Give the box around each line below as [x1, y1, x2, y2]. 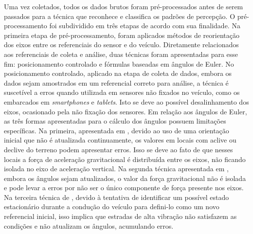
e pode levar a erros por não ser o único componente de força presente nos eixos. [4, 182, 244, 193]
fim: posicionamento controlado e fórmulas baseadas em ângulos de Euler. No [4, 58, 234, 69]
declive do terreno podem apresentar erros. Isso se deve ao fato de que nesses [4, 144, 233, 154]
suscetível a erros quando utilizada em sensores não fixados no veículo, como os [4, 87, 240, 97]
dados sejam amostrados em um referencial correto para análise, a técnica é [4, 77, 229, 88]
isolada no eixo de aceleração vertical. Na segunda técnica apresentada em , [4, 163, 229, 174]
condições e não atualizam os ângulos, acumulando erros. [4, 220, 174, 231]
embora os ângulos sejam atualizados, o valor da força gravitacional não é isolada [4, 173, 246, 183]
